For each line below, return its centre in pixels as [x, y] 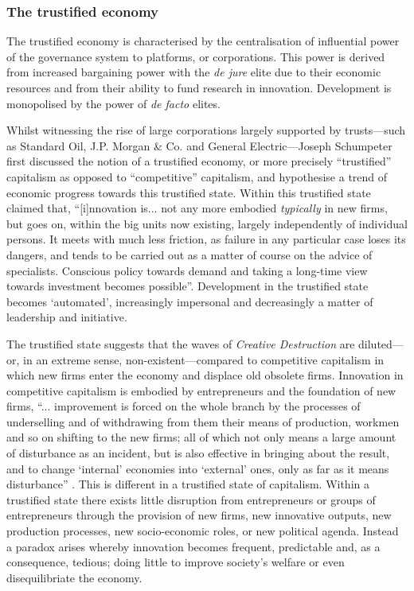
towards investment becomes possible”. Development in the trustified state [187, 286]
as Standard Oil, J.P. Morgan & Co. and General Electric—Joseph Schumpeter [199, 145]
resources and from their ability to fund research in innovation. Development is [199, 87]
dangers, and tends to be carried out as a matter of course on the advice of [189, 254]
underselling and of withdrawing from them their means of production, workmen [203, 421]
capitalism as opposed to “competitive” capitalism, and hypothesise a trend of [197, 176]
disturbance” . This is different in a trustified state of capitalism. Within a [188, 484]
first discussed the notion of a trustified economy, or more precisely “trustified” [199, 161]
